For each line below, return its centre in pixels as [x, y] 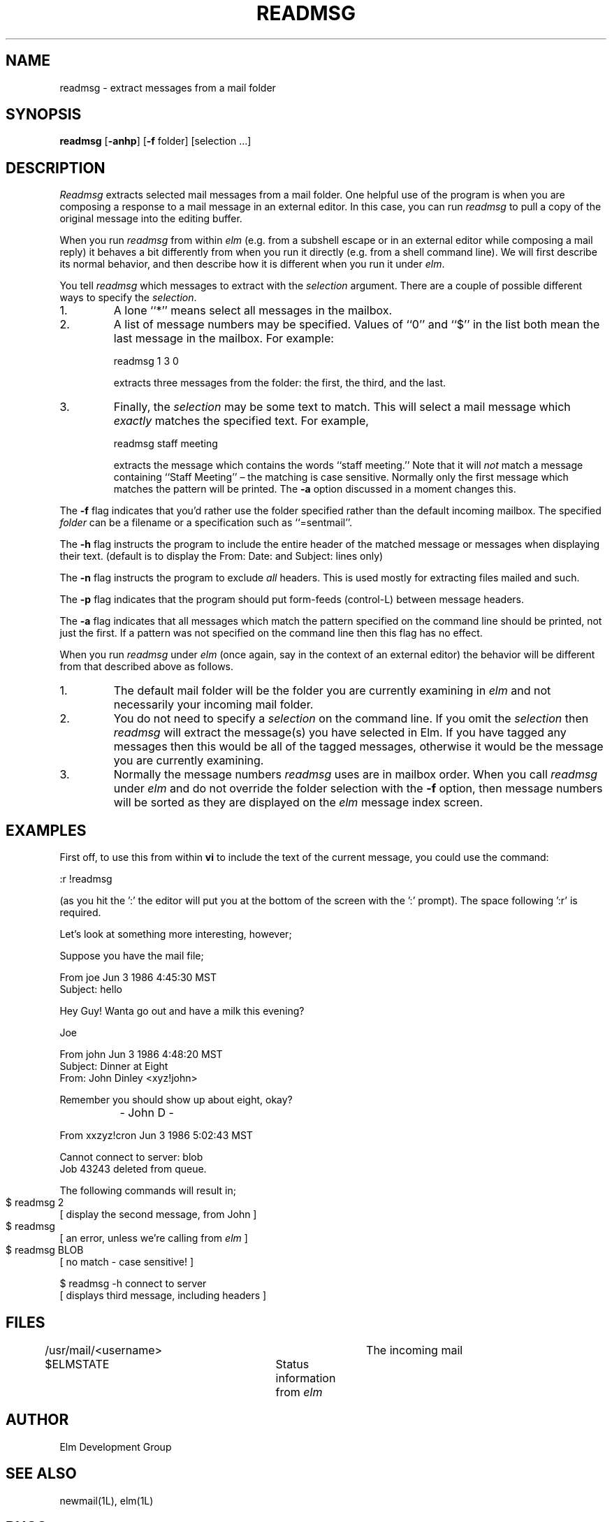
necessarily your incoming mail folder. [213, 705]
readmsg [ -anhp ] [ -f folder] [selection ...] [155, 141]
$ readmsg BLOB [45, 1250]
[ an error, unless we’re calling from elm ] [154, 1238]
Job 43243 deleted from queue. [133, 1169]
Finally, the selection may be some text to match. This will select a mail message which [342, 407]
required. [80, 913]
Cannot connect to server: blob [131, 1157]
